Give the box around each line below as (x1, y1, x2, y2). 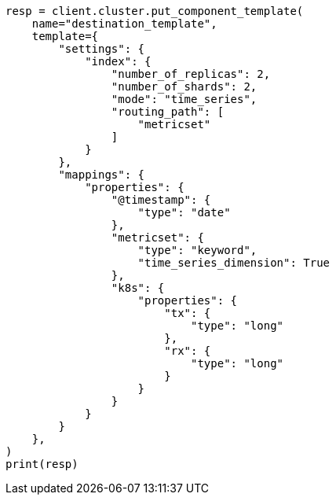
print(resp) (5, 458, 79, 470)
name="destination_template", (31, 17, 217, 30)
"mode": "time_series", (111, 93, 257, 105)
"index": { (85, 55, 152, 68)
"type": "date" (137, 206, 231, 219)
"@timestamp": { (111, 193, 211, 206)
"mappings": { (58, 168, 145, 181)
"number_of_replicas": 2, (111, 68, 271, 80)
